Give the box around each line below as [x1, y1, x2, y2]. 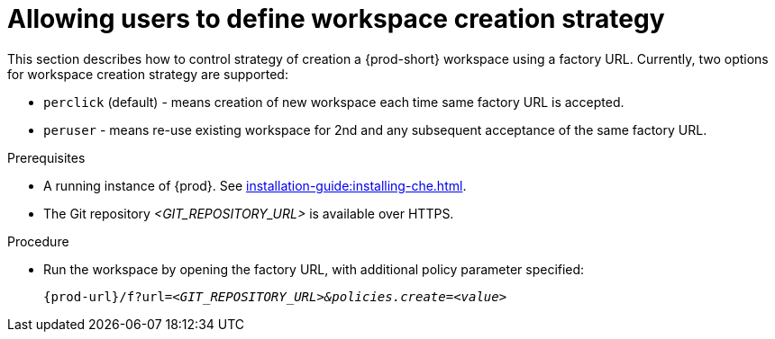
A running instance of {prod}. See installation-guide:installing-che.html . [43, 177, 467, 193]
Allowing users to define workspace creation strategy [7, 4, 665, 34]
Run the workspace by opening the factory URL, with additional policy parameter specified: [43, 261, 585, 277]
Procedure [7, 233, 69, 249]
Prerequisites [7, 149, 86, 165]
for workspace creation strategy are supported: [7, 66, 288, 82]
